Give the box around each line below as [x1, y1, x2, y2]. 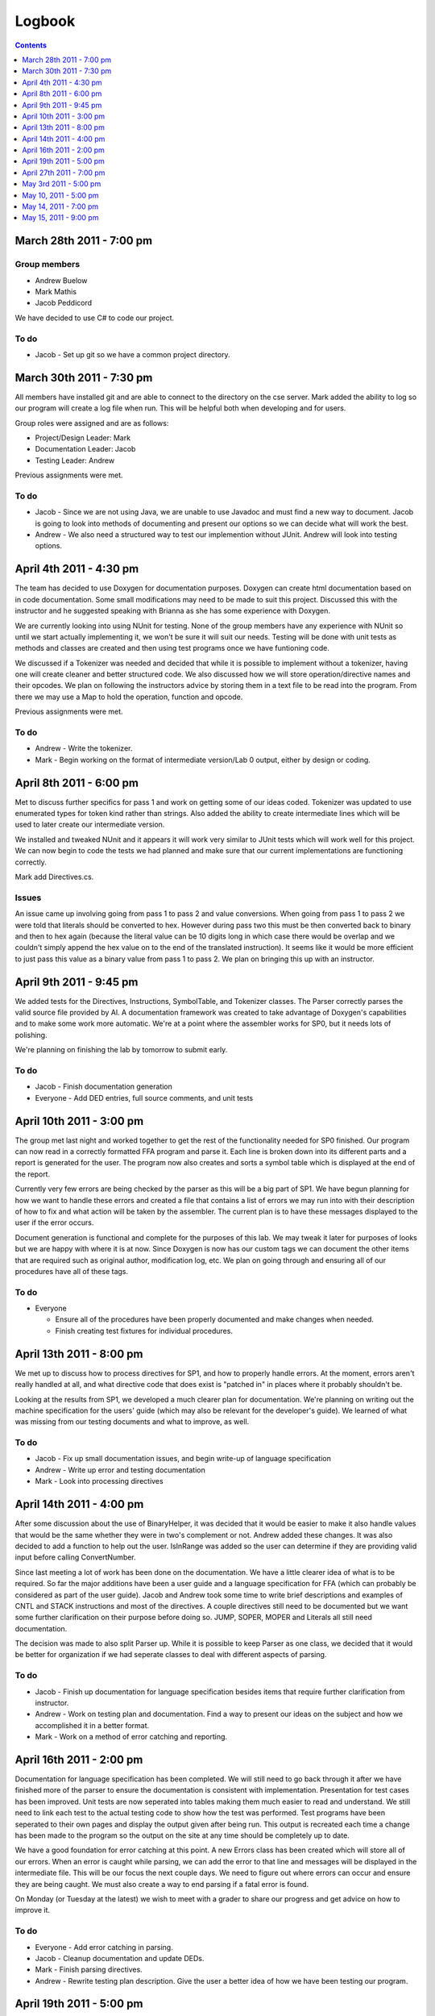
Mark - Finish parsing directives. [35, 1964, 143, 1975]
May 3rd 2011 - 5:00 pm [22, 179, 101, 189]
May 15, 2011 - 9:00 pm [22, 213, 99, 223]
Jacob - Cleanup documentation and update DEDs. [35, 1953, 205, 1963]
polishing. [14, 1030, 48, 1039]
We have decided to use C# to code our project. [14, 313, 175, 323]
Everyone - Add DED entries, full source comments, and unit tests [35, 1093, 254, 1102]
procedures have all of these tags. [14, 1266, 129, 1276]
